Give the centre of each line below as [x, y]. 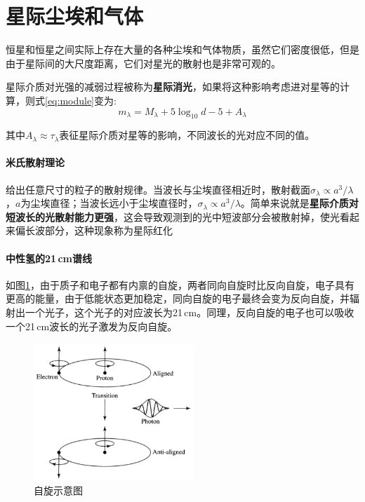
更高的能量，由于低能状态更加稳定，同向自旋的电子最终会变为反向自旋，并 [178, 298]
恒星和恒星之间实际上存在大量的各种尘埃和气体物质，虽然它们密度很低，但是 [182, 49]
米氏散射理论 [35, 162]
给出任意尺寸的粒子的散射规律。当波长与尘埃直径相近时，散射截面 [158, 189]
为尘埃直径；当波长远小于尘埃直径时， [109, 203]
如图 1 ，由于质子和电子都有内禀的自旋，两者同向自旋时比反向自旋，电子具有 [180, 284]
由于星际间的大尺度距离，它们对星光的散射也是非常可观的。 [143, 63]
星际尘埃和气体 [75, 16]
